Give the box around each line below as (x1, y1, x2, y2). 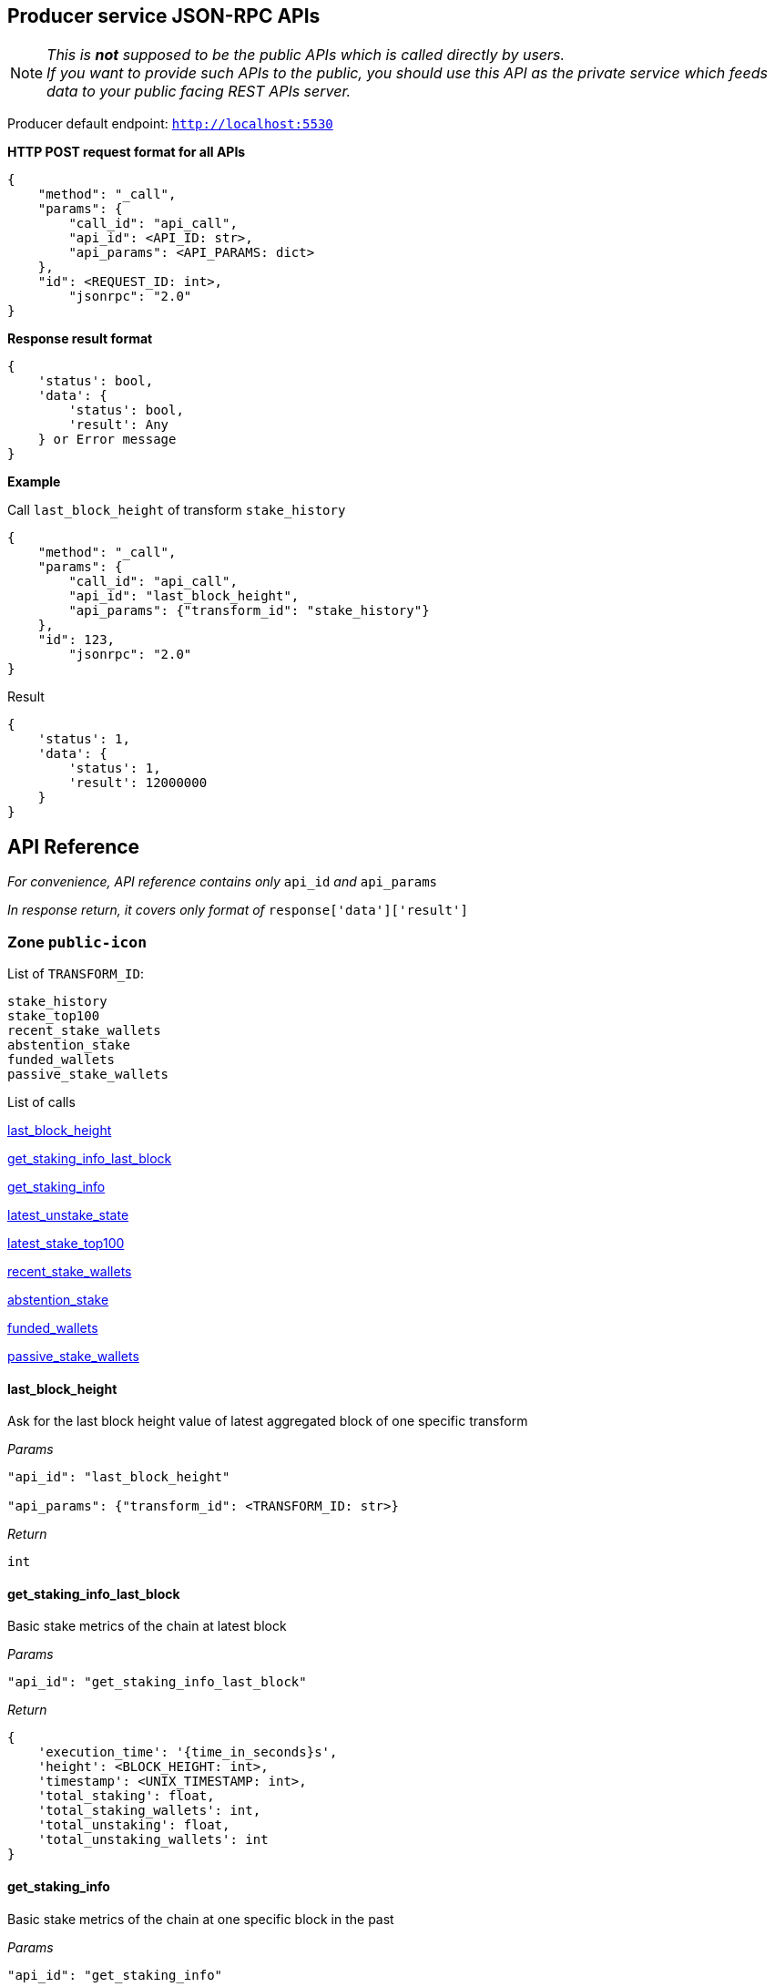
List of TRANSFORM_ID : (7, 966, 144, 982)
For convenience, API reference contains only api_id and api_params (7, 874, 438, 890)
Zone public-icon (7, 932, 148, 951)
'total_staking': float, (37, 1788, 215, 1804)
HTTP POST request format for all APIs (7, 144, 246, 160)
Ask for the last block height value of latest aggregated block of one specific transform (7, 1413, 528, 1429)
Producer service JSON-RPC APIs (7, 5, 321, 27)
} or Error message (37, 432, 177, 447)
